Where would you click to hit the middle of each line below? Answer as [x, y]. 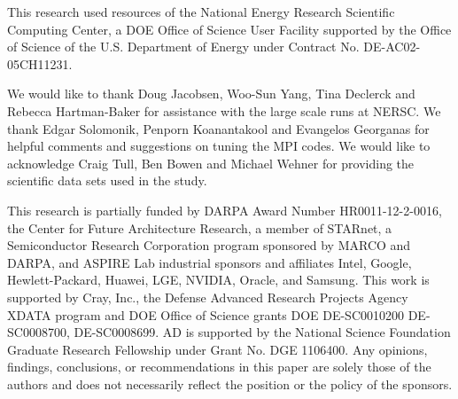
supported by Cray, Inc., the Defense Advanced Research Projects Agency [208, 297]
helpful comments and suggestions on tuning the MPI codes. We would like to [219, 146]
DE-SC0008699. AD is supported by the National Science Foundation [262, 332]
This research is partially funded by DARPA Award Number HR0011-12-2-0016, [225, 210]
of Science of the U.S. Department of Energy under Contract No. [183, 47]
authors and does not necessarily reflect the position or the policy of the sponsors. [230, 383]
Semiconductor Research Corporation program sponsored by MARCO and [209, 245]
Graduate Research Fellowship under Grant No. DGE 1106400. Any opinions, [217, 349]
